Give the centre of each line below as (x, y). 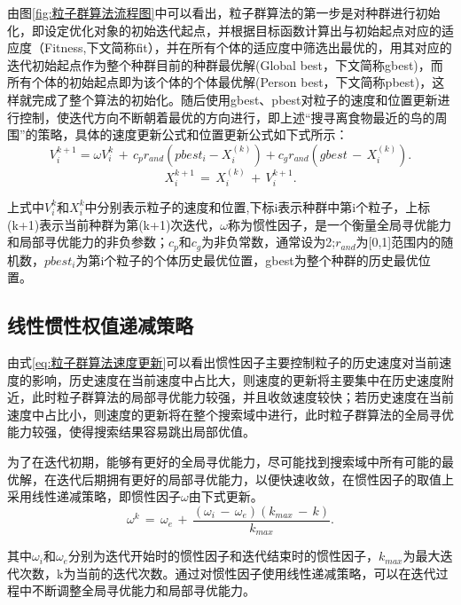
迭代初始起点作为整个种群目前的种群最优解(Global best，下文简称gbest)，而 (225, 64)
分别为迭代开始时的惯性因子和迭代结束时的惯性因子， (223, 556)
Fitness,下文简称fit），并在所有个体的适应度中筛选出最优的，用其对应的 (248, 47)
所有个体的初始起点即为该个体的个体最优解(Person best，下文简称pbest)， (220, 82)
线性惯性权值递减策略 (100, 325)
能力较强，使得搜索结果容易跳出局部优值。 (131, 432)
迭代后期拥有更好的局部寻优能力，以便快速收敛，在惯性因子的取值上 (255, 479)
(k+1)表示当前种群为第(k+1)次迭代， (114, 224)
